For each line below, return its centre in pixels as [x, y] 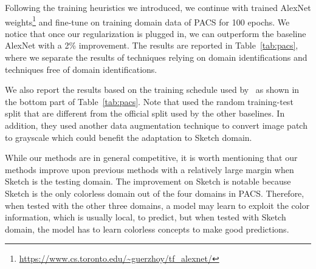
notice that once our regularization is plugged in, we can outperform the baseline [156, 33]
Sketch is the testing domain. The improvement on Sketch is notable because [148, 181]
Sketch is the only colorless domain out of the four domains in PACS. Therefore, [155, 193]
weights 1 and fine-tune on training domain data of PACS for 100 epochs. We [147, 21]
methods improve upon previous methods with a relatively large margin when [149, 169]
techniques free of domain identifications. [81, 69]
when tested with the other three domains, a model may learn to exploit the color [157, 205]
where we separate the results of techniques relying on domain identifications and [156, 57]
